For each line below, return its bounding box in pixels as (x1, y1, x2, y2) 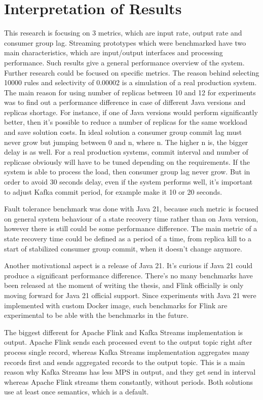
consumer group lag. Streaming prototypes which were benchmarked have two (4, 37, 246, 48)
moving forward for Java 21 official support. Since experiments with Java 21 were (4, 289, 256, 300)
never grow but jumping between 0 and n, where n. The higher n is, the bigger (4, 136, 248, 147)
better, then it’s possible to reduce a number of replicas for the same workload (4, 117, 248, 127)
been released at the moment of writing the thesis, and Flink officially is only (4, 280, 244, 290)
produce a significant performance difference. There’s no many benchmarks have (4, 270, 253, 280)
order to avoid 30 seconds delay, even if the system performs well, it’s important (4, 176, 253, 187)
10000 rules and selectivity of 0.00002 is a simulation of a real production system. (4, 77, 257, 88)
